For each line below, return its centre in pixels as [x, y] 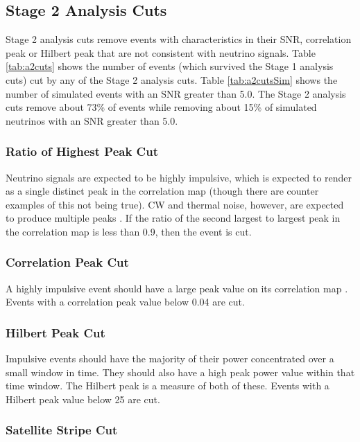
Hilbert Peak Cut [55, 332]
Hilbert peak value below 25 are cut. [83, 399]
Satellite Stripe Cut [62, 430]
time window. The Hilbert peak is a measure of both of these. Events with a [168, 386]
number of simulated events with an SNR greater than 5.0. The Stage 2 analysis [176, 93]
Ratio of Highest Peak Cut [82, 151]
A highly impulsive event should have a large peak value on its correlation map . [177, 288]
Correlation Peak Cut [67, 262]
